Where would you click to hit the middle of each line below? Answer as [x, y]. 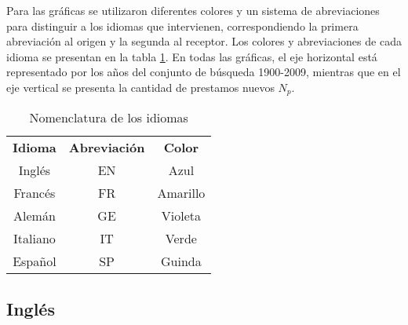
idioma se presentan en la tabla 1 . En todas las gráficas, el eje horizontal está [192, 56]
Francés [35, 193]
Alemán [35, 216]
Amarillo [181, 193]
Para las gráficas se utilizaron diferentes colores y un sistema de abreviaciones [193, 10]
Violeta [181, 216]
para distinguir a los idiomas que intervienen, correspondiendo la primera [182, 26]
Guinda [181, 261]
